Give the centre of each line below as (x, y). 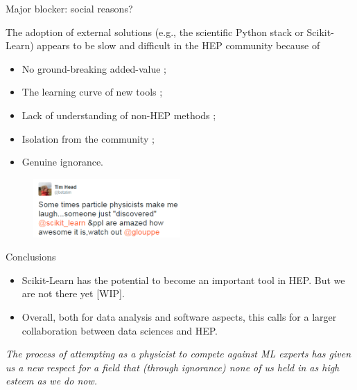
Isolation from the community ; (88, 138)
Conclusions (31, 257)
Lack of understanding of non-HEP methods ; (119, 115)
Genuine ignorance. (63, 162)
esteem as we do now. (52, 381)
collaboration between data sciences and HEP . (120, 330)
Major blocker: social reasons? (69, 8)
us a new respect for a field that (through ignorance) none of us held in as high (173, 367)
